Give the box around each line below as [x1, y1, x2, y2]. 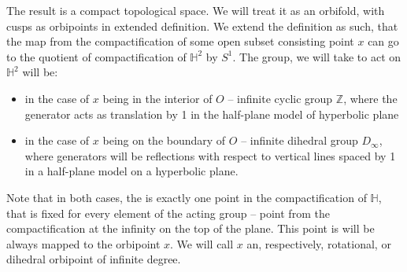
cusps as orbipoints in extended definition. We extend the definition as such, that [6, 17, 398, 34]
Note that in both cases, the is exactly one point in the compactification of [6, 189, 367, 205]
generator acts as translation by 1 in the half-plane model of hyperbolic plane [24, 105, 399, 122]
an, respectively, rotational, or [246, 235, 391, 252]
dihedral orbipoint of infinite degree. [6, 251, 181, 267]
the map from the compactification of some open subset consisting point [6, 33, 354, 50]
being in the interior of [102, 90, 213, 106]
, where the [343, 90, 398, 106]
